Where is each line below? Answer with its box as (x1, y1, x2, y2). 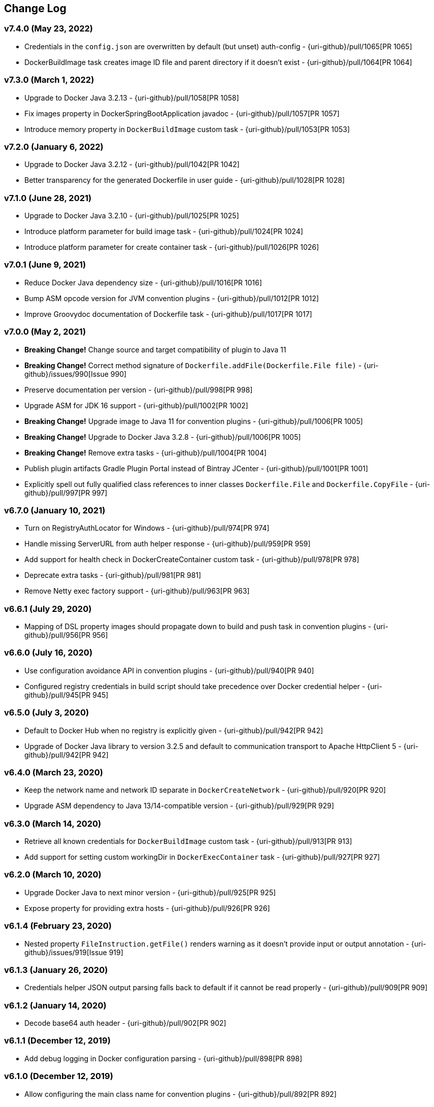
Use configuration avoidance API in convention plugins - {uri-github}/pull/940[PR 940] (24, 666, 314, 675)
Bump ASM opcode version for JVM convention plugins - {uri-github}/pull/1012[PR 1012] (24, 294, 319, 303)
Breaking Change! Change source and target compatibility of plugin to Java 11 (24, 345, 286, 354)
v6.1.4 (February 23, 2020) (4, 921, 112, 931)
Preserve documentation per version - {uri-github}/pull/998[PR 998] (24, 385, 253, 394)
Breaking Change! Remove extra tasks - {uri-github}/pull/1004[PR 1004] (24, 448, 267, 457)
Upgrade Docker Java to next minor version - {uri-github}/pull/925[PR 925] (24, 888, 276, 897)
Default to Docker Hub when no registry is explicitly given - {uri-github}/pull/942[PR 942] (24, 726, 323, 735)
